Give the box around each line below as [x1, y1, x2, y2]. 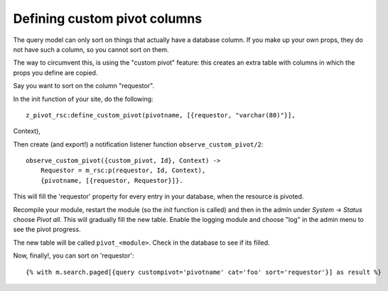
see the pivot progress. [13, 225, 81, 234]
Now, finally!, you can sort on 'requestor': [13, 251, 134, 260]
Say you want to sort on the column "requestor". [13, 82, 155, 90]
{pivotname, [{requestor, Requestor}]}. [40, 176, 184, 184]
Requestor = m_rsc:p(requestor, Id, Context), [40, 166, 206, 174]
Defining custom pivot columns [13, 11, 203, 26]
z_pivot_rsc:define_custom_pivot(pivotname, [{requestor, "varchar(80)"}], [26, 111, 296, 119]
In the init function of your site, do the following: [13, 95, 153, 103]
